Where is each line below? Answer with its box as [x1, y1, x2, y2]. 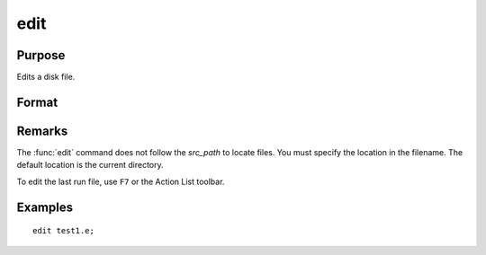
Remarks [16, 123, 68, 138]
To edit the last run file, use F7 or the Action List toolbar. [16, 176, 225, 187]
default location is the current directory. [16, 160, 164, 171]
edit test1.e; [32, 225, 94, 236]
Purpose [16, 48, 66, 63]
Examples [16, 199, 74, 215]
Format [16, 94, 58, 110]
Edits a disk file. [16, 72, 76, 83]
